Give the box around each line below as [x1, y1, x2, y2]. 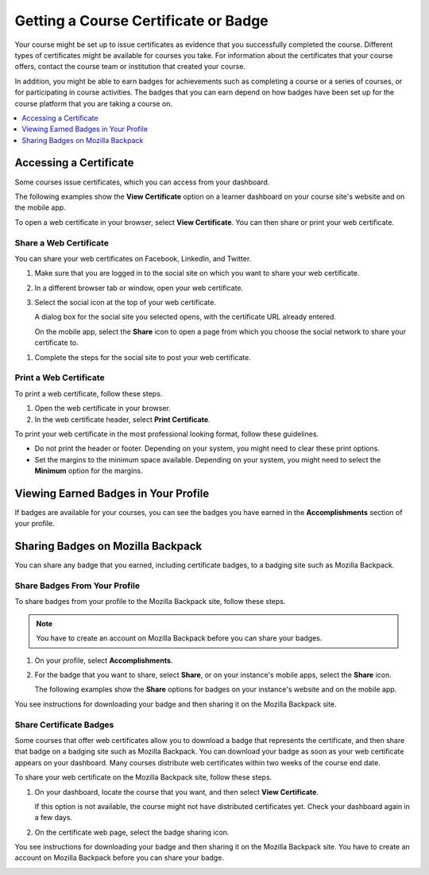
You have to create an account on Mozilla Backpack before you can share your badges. [36, 633, 323, 643]
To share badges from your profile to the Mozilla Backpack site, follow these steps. [14, 597, 286, 606]
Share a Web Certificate [14, 237, 109, 248]
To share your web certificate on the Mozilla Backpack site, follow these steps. [14, 772, 272, 782]
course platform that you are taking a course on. [14, 99, 173, 108]
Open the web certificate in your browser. [34, 404, 171, 413]
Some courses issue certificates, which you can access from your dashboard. [14, 177, 270, 187]
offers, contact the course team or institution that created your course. [14, 62, 246, 72]
